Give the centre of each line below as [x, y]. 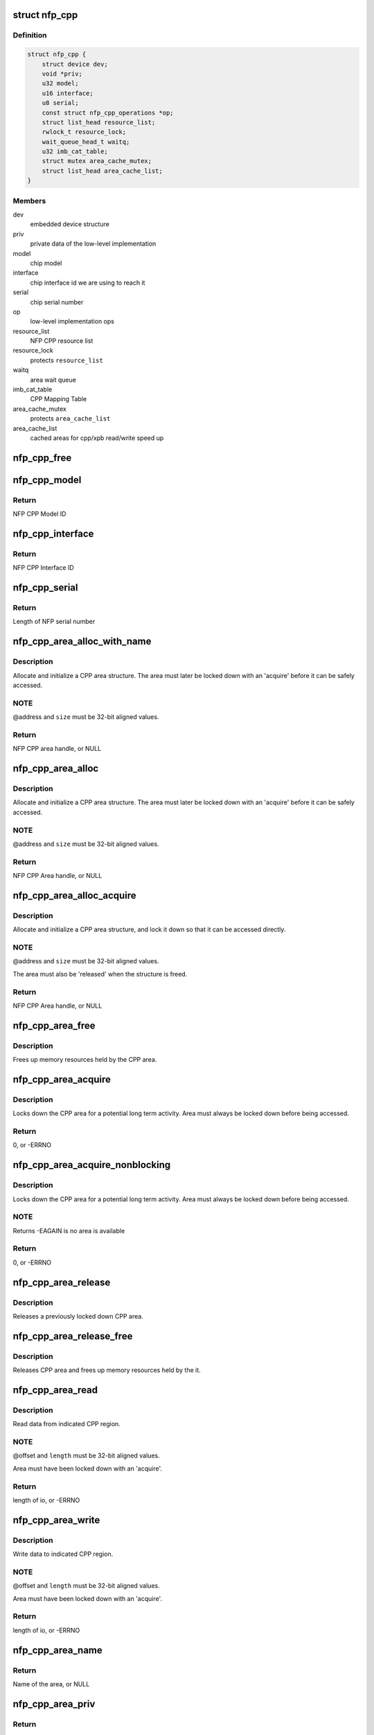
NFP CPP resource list [62, 341]
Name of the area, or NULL [51, 1684]
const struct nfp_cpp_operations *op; [108, 112]
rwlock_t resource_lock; [84, 132]
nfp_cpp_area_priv [54, 1704]
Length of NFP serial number [54, 622]
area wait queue [53, 380]
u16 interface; [68, 93]
